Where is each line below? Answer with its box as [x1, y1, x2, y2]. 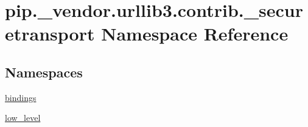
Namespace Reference [101, 21, 289, 46]
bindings [5, 91, 37, 103]
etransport [5, 21, 95, 46]
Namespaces [5, 62, 83, 81]
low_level [5, 111, 41, 124]
